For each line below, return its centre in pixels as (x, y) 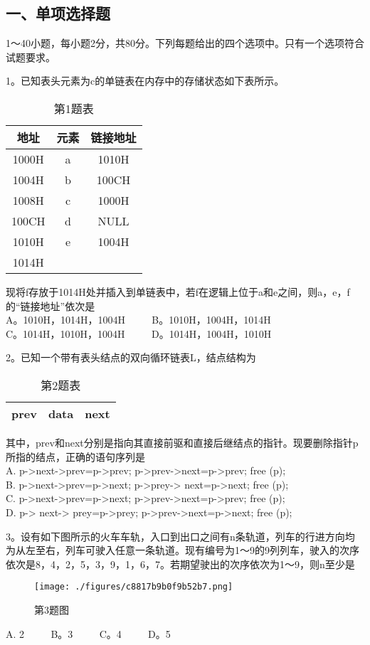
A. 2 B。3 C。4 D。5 (88, 633)
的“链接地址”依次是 (51, 305)
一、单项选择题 (58, 13)
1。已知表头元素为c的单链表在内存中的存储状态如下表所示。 (145, 81)
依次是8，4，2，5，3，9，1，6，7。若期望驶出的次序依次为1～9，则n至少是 (180, 564)
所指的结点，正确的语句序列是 (75, 456)
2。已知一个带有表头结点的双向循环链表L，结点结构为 (131, 357)
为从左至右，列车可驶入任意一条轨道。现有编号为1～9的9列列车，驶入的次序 (183, 550)
